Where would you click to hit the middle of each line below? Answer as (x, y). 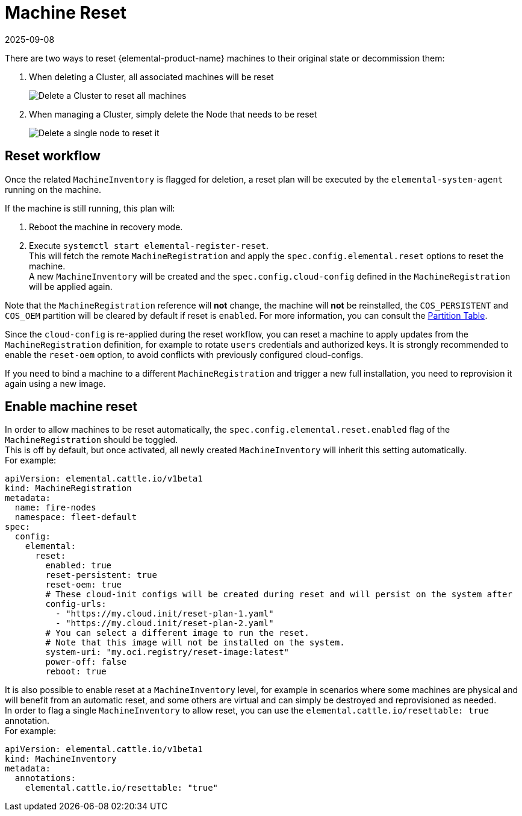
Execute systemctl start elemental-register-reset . (149, 245)
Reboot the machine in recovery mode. (106, 227)
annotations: (45, 778)
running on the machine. (53, 189)
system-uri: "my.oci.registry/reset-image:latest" (167, 652)
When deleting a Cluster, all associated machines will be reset (151, 77)
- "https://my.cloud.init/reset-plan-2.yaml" (165, 623)
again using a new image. (55, 383)
